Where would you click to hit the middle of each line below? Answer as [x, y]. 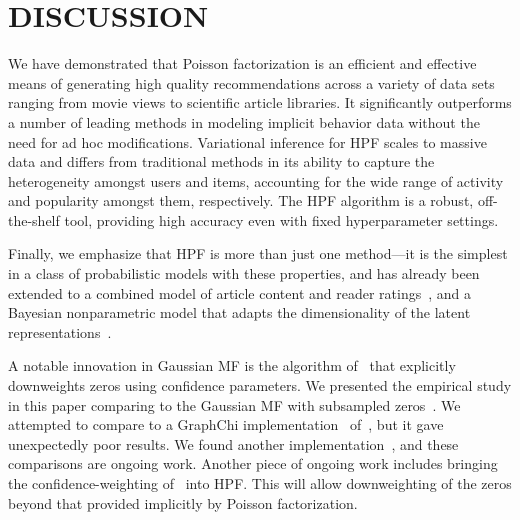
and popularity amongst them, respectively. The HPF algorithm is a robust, [241, 200]
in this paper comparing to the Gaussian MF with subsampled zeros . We [234, 404]
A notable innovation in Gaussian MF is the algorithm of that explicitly [232, 365]
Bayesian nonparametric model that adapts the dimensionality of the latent [239, 312]
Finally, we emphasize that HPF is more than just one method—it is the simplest [258, 253]
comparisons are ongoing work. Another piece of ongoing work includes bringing [253, 463]
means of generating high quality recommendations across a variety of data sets [251, 82]
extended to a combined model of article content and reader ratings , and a [240, 292]
